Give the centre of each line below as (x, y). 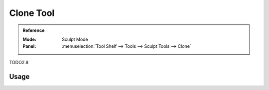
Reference (34, 30)
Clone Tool (32, 13)
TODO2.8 (19, 62)
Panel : (29, 46)
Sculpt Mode (75, 39)
